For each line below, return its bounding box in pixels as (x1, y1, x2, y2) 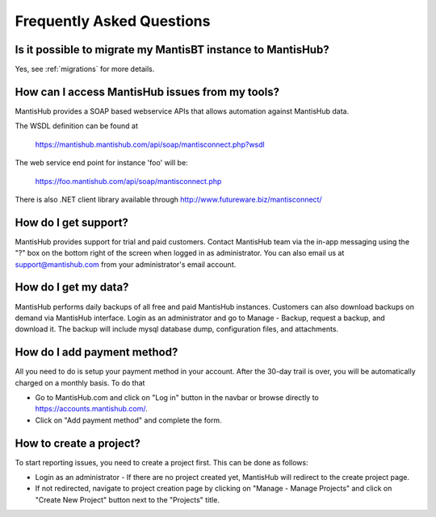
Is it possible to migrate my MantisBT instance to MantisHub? (15, 43, 330, 56)
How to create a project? (15, 436, 141, 450)
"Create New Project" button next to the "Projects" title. (35, 494, 220, 504)
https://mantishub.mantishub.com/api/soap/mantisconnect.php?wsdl (35, 140, 266, 149)
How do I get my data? (15, 281, 129, 294)
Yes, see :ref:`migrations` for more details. (15, 65, 155, 74)
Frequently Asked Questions (15, 12, 211, 30)
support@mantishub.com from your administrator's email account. (15, 259, 237, 269)
